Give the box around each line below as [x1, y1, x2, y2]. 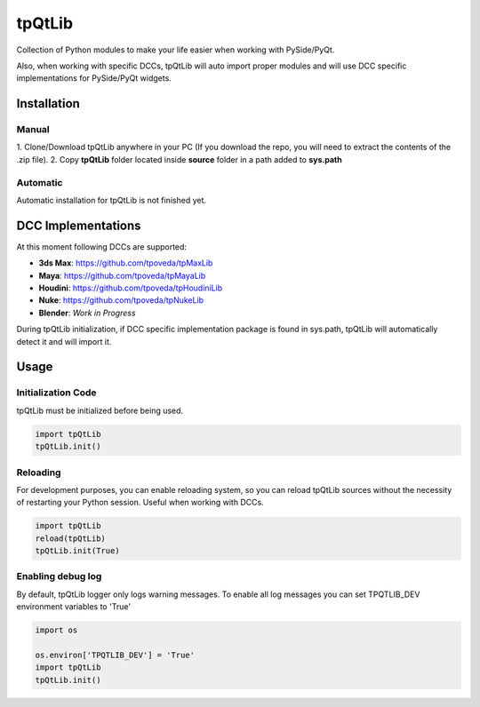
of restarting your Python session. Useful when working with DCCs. [16, 497, 264, 508]
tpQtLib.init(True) [35, 546, 120, 556]
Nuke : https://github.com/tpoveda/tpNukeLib [38, 295, 204, 306]
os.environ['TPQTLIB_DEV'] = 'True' [35, 649, 196, 660]
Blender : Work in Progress [38, 307, 137, 318]
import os [35, 625, 78, 635]
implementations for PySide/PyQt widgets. [16, 73, 172, 83]
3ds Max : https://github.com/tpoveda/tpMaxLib [38, 258, 213, 268]
